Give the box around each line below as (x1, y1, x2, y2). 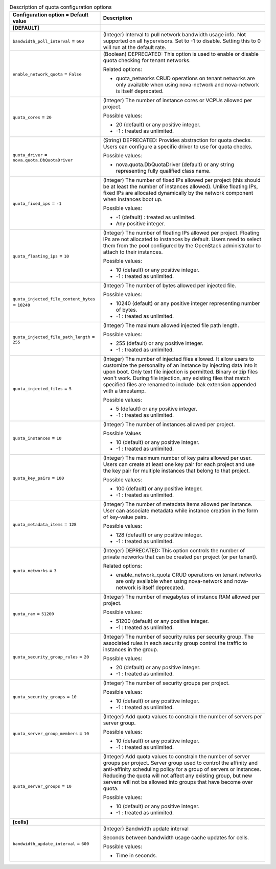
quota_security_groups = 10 (12, 693, 77, 700)
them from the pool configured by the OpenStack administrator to (103, 242, 261, 249)
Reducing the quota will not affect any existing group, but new (103, 772, 252, 779)
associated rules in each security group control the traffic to (103, 640, 247, 647)
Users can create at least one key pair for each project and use (103, 461, 255, 468)
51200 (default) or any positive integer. (116, 618, 209, 625)
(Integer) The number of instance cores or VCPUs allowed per (103, 97, 252, 104)
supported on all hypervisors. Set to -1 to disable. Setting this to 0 (103, 37, 261, 44)
